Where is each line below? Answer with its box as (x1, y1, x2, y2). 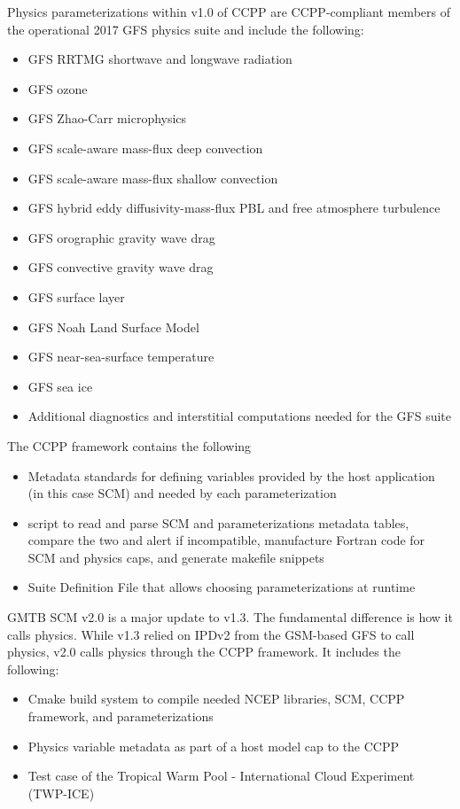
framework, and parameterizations (27, 707, 214, 726)
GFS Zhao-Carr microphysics (27, 109, 187, 128)
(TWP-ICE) (27, 783, 95, 802)
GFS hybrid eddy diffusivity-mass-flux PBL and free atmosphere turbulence (27, 198, 441, 217)
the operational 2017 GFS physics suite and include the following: (7, 19, 364, 38)
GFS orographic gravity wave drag (27, 228, 215, 246)
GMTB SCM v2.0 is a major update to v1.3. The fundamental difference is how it (7, 608, 453, 626)
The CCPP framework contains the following (7, 436, 252, 455)
